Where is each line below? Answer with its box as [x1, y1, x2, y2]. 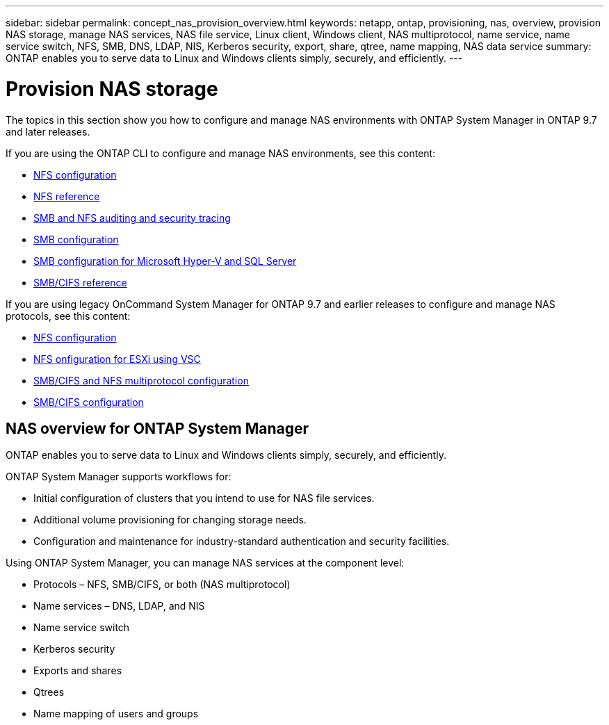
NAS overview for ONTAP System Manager [6, 419, 309, 437]
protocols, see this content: [6, 309, 131, 322]
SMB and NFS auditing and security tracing [33, 211, 231, 224]
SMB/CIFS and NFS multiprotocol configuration [33, 374, 249, 386]
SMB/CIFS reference [33, 276, 127, 288]
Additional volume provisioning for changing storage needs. [33, 514, 307, 526]
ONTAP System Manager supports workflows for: [6, 471, 232, 483]
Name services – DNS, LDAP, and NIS [33, 600, 205, 612]
